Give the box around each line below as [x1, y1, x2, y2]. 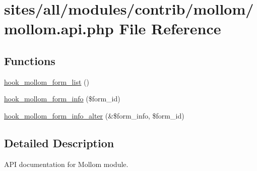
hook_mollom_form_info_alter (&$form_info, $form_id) [4, 110, 184, 121]
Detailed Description [4, 135, 114, 150]
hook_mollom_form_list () [4, 76, 89, 87]
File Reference [119, 18, 221, 39]
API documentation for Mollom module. [4, 158, 128, 169]
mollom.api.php [4, 18, 114, 39]
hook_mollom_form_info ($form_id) [4, 93, 120, 104]
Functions [4, 52, 55, 68]
